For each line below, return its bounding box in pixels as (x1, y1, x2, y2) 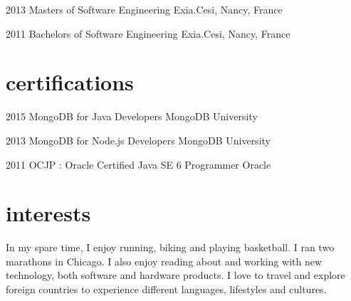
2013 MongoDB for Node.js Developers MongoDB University (6, 132, 271, 147)
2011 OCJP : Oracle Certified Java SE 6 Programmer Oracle (6, 157, 271, 171)
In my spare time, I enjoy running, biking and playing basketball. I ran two (6, 240, 335, 255)
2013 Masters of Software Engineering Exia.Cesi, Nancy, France (6, 2, 283, 16)
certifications (6, 68, 134, 97)
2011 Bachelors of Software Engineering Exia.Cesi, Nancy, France (6, 26, 290, 41)
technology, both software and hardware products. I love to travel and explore (6, 268, 345, 282)
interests (6, 199, 91, 228)
